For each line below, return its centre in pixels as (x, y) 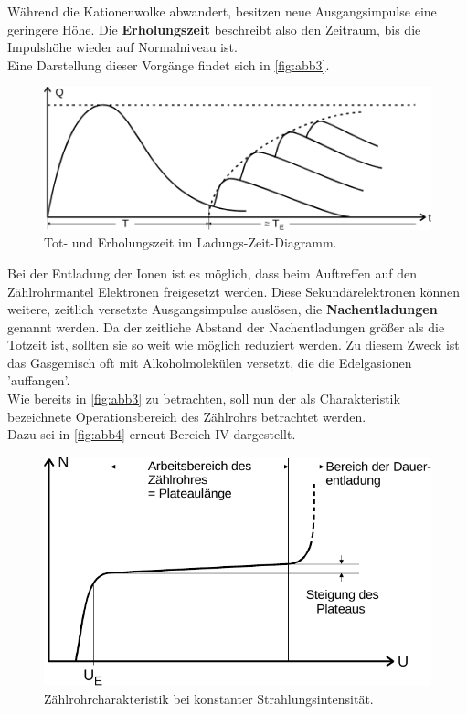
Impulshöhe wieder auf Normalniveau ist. (122, 47)
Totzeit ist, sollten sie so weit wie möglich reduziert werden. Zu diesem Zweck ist (233, 345)
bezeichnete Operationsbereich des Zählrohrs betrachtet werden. (187, 416)
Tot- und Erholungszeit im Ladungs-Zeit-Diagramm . (191, 242)
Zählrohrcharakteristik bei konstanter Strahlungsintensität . (209, 698)
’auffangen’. (39, 380)
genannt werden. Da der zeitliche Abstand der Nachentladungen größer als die (226, 326)
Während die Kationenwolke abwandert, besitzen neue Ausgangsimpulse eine (222, 11)
